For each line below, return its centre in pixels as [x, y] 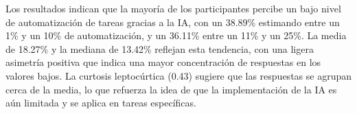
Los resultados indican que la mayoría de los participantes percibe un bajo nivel [173, 8]
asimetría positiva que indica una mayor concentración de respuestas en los [163, 62]
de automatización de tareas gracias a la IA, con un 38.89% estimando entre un [173, 22]
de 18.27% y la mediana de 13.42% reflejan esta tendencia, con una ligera [160, 48]
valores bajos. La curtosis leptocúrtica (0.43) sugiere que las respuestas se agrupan [178, 75]
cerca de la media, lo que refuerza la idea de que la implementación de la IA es [171, 89]
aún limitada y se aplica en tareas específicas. [101, 103]
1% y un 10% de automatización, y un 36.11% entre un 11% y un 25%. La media [176, 35]
